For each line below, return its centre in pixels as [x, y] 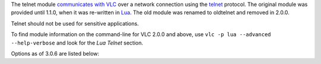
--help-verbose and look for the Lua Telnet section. [77, 43]
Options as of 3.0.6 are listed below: [55, 53]
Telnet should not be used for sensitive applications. [75, 23]
